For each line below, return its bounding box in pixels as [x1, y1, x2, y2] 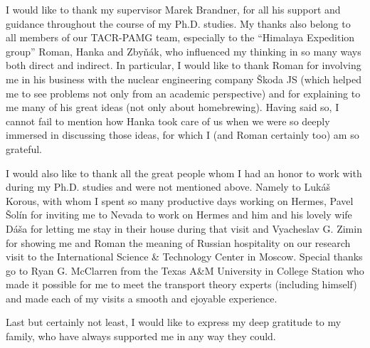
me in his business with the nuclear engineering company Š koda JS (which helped [6, 71, 361, 86]
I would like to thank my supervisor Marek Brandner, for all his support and [6, 2, 341, 16]
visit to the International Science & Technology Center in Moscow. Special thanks [6, 249, 363, 264]
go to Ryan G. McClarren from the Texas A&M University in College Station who [6, 263, 364, 278]
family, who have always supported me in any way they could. [6, 329, 276, 344]
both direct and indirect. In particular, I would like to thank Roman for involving [6, 58, 361, 73]
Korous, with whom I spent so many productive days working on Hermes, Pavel [6, 193, 354, 208]
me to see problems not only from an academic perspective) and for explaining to [6, 85, 361, 100]
